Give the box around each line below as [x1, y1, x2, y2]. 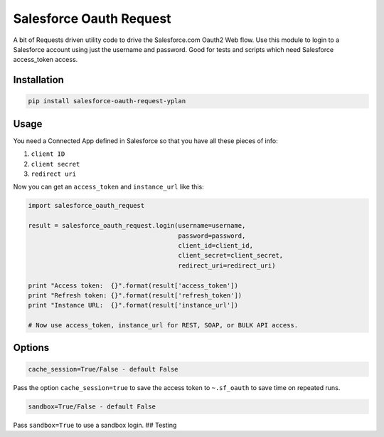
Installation [13, 74, 64, 86]
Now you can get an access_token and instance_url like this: [13, 182, 204, 191]
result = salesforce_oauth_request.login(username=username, [28, 221, 246, 230]
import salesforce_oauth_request [28, 201, 145, 210]
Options [13, 342, 50, 354]
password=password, [178, 231, 246, 240]
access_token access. [13, 56, 78, 64]
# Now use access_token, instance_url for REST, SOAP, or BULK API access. [28, 321, 299, 330]
